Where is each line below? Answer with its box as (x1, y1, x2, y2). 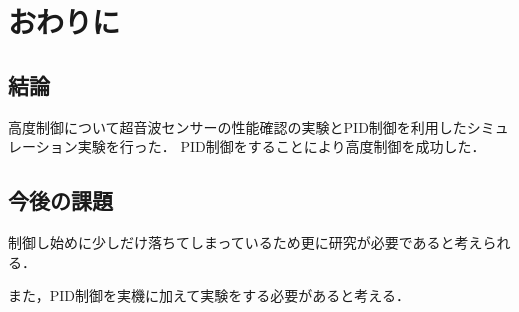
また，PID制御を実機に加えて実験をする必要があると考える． (8, 285, 410, 306)
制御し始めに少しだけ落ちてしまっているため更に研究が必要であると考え (8, 231, 483, 252)
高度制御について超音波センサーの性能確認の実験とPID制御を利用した (8, 116, 467, 137)
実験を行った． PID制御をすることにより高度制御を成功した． (77, 136, 486, 157)
